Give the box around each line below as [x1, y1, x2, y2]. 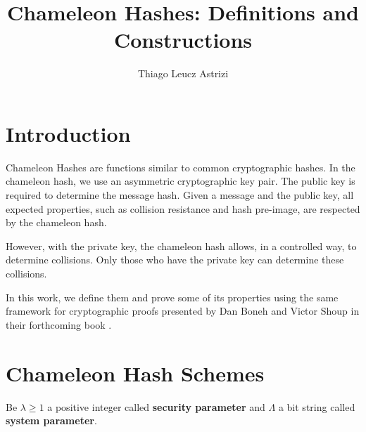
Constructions [113, 25, 253, 54]
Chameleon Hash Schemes [6, 358, 265, 387]
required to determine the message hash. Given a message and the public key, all [6, 188, 354, 202]
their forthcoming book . [6, 317, 112, 332]
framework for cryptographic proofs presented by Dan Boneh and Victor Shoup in [6, 303, 360, 318]
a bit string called [278, 399, 355, 414]
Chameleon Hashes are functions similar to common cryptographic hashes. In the [6, 159, 355, 174]
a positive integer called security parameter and [47, 399, 265, 414]
